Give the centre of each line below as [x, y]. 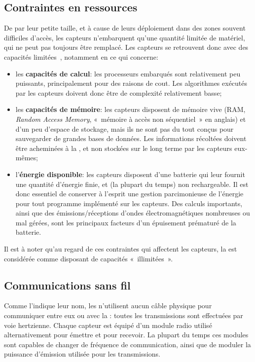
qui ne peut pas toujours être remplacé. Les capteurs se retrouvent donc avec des [126, 47]
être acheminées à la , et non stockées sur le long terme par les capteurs [124, 148]
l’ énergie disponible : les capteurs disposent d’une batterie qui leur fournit [130, 174]
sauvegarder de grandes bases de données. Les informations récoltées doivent [131, 138]
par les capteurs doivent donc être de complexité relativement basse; [119, 92]
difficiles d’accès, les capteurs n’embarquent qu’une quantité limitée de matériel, [125, 37]
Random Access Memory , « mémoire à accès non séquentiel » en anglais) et [131, 119]
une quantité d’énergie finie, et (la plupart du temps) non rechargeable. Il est [132, 184]
